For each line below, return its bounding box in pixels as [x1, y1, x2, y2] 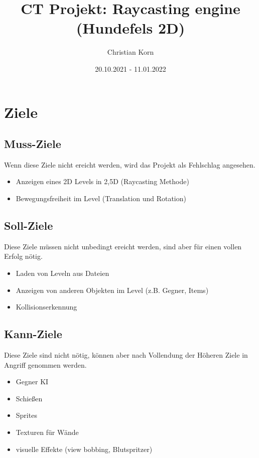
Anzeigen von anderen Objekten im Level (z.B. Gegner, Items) [16, 284, 209, 295]
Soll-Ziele [4, 218, 53, 233]
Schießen [16, 393, 43, 403]
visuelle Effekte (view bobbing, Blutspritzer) [16, 443, 153, 454]
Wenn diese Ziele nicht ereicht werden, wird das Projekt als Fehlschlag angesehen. [4, 159, 255, 170]
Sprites [16, 410, 37, 420]
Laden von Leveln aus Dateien [16, 268, 109, 278]
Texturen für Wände [16, 427, 79, 437]
